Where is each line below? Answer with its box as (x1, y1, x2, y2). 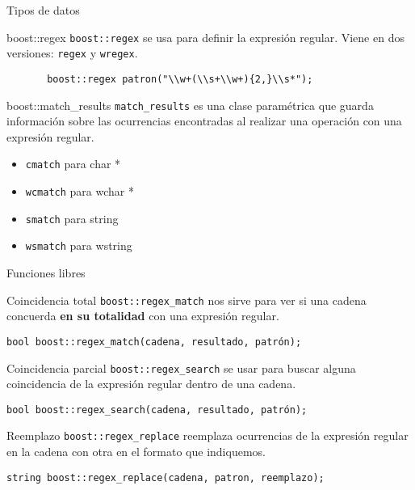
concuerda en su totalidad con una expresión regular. (6, 307, 279, 324)
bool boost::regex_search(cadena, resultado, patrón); (6, 403, 308, 416)
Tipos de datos (6, 2, 80, 18)
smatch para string (25, 209, 119, 226)
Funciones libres (6, 264, 86, 281)
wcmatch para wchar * (25, 183, 134, 200)
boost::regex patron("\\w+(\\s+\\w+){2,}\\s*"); (47, 73, 313, 85)
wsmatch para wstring (25, 237, 132, 254)
